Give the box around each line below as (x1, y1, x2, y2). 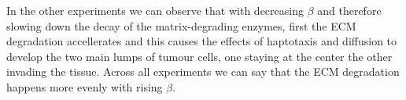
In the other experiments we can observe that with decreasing (6, 2, 304, 18)
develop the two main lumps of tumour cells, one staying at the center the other (6, 48, 393, 64)
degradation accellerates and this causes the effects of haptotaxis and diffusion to (6, 33, 397, 49)
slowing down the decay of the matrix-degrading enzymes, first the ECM (6, 17, 356, 34)
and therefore (317, 2, 382, 18)
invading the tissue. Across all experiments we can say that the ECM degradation (6, 63, 400, 80)
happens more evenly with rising (6, 78, 163, 95)
